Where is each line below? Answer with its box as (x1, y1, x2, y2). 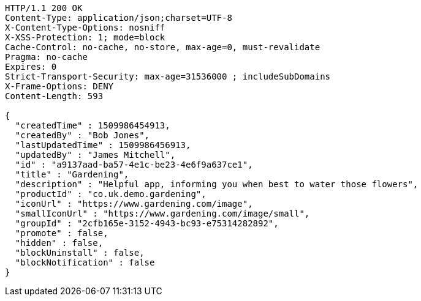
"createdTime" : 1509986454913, (15, 121, 170, 130)
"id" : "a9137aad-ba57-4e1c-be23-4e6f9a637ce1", (15, 160, 253, 169)
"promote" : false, (15, 228, 108, 238)
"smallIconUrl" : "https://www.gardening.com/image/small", (15, 209, 310, 218)
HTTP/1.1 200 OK (5, 3, 83, 13)
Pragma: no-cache (5, 52, 88, 62)
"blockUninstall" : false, (15, 248, 145, 258)
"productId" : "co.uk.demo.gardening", (15, 189, 207, 199)
